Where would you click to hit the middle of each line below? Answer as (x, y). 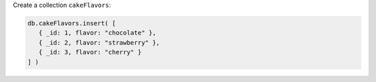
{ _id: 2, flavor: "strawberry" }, (99, 42)
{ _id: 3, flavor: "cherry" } (90, 52)
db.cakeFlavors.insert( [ (72, 23)
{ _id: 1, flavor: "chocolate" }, (97, 33)
